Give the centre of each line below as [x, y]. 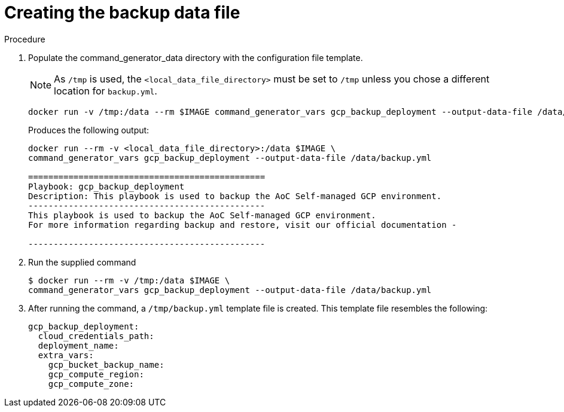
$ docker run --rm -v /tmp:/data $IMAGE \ [129, 280]
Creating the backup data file [122, 13]
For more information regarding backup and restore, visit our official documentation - [243, 225]
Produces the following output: [89, 130]
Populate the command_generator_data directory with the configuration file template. [196, 57]
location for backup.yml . [106, 91]
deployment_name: [78, 345]
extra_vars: [66, 355]
